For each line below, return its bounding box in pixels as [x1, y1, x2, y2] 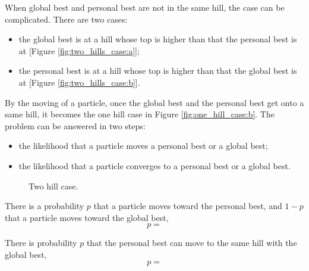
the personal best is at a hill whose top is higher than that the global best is [18, 64, 297, 77]
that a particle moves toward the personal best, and [93, 200, 282, 212]
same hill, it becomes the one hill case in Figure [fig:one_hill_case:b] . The [5, 108, 275, 120]
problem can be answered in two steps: [5, 119, 146, 132]
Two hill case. [29, 179, 78, 192]
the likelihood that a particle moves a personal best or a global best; [18, 139, 268, 152]
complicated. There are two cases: [5, 13, 128, 25]
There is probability [5, 236, 77, 249]
